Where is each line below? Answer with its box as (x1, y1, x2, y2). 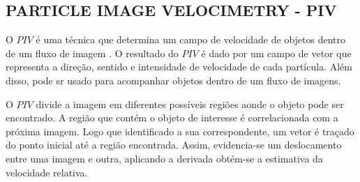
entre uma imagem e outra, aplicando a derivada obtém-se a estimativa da (6, 151, 323, 165)
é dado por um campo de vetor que (201, 45, 352, 60)
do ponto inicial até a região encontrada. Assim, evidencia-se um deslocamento (6, 137, 342, 152)
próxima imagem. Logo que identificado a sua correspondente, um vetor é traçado (6, 123, 354, 138)
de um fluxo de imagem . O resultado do (6, 45, 179, 60)
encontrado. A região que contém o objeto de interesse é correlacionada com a (6, 110, 338, 125)
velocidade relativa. (6, 165, 88, 179)
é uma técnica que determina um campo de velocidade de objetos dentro (36, 32, 346, 47)
